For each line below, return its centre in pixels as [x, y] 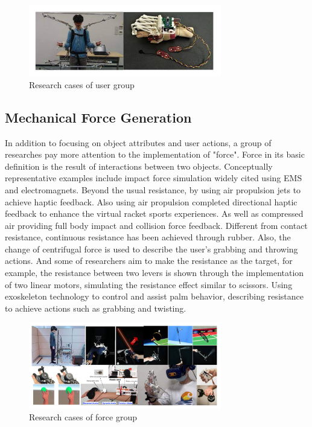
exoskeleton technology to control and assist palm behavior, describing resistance [154, 296]
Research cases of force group [83, 417]
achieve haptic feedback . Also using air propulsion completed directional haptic [151, 201]
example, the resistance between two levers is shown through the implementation [154, 273]
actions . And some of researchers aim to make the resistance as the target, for [149, 261]
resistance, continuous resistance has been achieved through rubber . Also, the [148, 237]
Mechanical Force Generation [98, 117]
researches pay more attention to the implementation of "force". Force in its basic [155, 154]
